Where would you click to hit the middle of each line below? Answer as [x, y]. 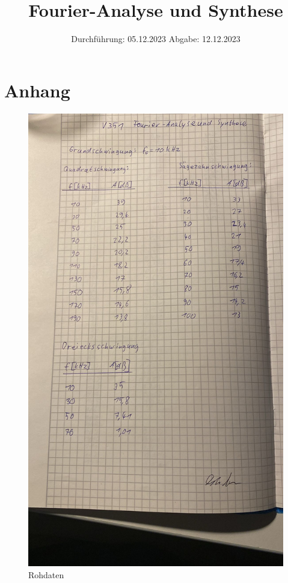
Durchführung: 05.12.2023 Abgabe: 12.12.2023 [156, 39]
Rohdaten [46, 575]
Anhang [37, 90]
